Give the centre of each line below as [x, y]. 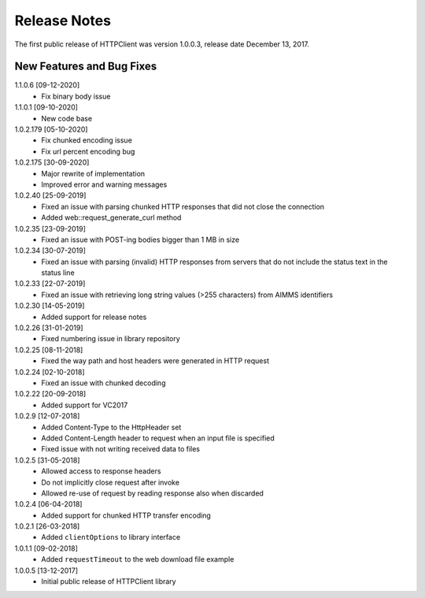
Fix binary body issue [76, 96]
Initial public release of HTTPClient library [109, 581]
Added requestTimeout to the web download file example [138, 559]
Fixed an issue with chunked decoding [103, 383]
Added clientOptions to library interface [111, 537]
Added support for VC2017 [85, 405]
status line [58, 273]
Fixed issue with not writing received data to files [121, 449]
